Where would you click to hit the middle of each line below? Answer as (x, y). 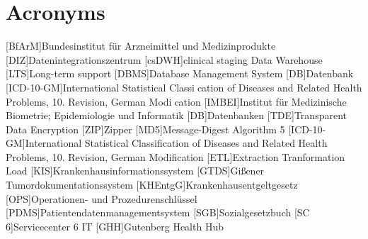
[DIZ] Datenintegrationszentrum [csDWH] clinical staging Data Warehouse (164, 59)
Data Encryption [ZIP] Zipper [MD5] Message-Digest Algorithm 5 (145, 129)
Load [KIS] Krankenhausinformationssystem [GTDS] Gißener (135, 171)
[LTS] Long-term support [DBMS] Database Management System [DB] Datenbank (180, 73)
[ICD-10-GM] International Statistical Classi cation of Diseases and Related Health (184, 87)
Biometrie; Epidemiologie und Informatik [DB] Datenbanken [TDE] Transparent (176, 115)
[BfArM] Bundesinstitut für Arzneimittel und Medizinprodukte (141, 46)
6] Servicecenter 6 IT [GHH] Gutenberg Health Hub (115, 226)
